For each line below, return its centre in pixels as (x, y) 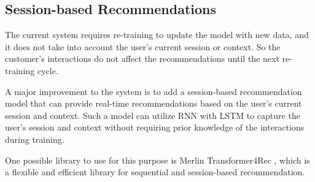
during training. (35, 139)
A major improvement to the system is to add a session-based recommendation (154, 91)
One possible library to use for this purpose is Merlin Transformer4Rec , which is (157, 160)
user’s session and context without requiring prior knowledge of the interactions (155, 127)
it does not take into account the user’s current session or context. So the (143, 46)
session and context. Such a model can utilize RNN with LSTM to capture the (153, 115)
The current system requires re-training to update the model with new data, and (157, 35)
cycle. (48, 70)
